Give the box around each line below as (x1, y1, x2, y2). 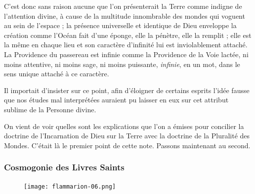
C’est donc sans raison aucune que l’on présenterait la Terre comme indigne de (4, 1, 242, 11)
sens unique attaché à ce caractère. (4, 68, 109, 79)
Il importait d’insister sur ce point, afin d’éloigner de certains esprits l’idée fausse (4, 85, 250, 95)
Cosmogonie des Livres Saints (4, 161, 125, 173)
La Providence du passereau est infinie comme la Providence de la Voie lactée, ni (4, 49, 249, 59)
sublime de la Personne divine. (4, 104, 96, 114)
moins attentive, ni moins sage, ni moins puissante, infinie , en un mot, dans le (4, 59, 240, 69)
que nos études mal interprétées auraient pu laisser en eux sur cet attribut (4, 95, 229, 105)
